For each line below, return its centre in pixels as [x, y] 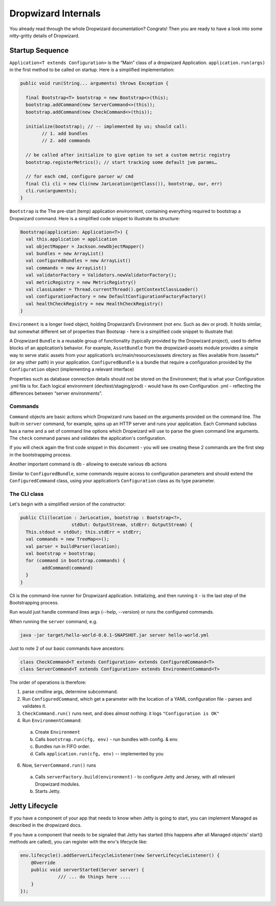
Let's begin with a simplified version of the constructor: [68, 504]
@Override [43, 862]
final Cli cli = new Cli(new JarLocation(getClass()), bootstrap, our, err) [124, 184]
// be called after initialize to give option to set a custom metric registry [128, 155]
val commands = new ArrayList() [66, 268]
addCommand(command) [67, 568]
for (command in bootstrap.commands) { [76, 561]
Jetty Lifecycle [34, 806]
